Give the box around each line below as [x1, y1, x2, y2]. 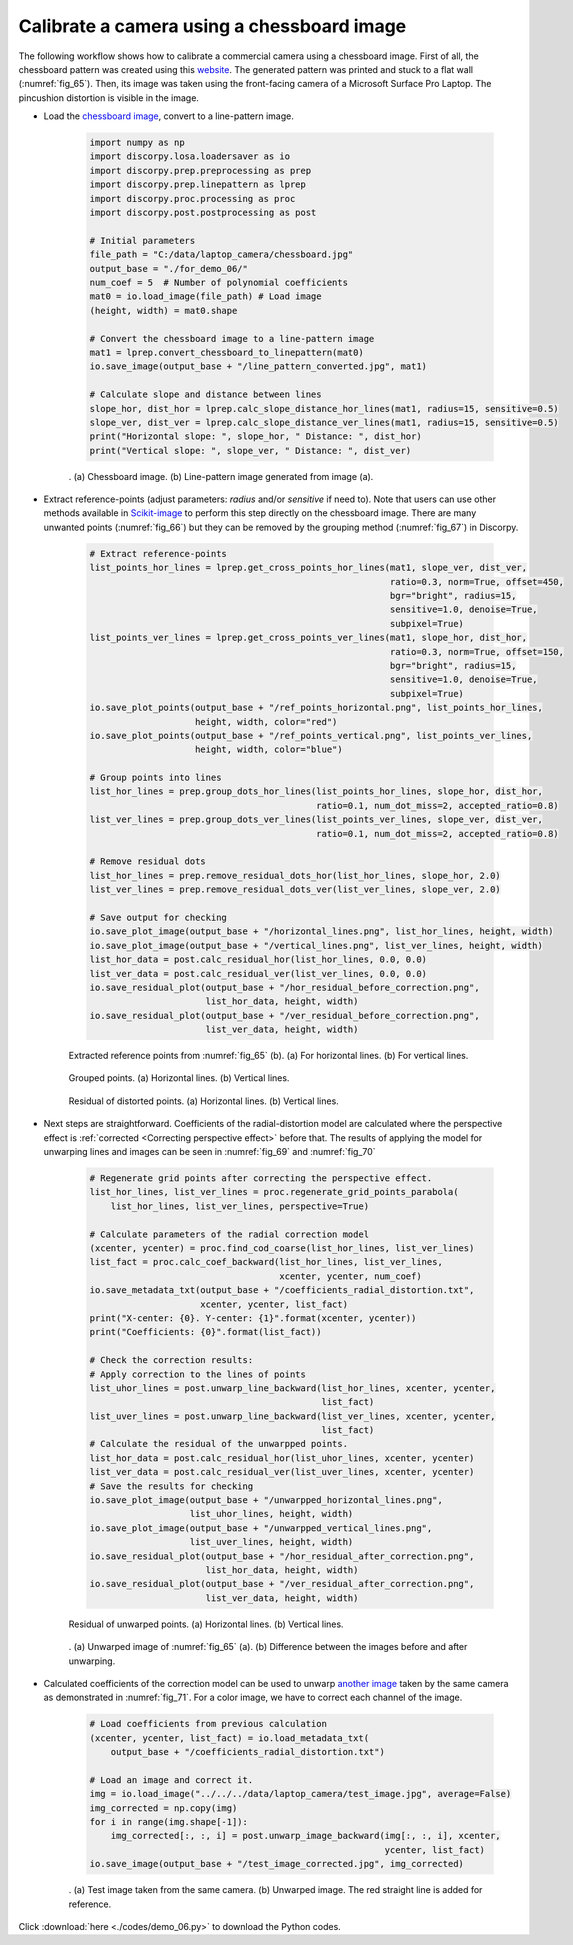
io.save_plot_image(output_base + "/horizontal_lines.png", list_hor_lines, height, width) [89, 926, 554, 937]
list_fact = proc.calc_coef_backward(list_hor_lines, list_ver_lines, [89, 1256, 444, 1268]
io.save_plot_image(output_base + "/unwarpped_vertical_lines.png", [89, 1522, 433, 1534]
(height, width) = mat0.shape [89, 305, 238, 316]
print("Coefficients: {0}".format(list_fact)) [89, 1326, 322, 1338]
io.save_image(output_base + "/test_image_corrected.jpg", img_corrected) [89, 1858, 465, 1870]
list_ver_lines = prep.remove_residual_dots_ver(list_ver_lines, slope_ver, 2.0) [89, 884, 502, 895]
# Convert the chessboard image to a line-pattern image [89, 333, 375, 344]
